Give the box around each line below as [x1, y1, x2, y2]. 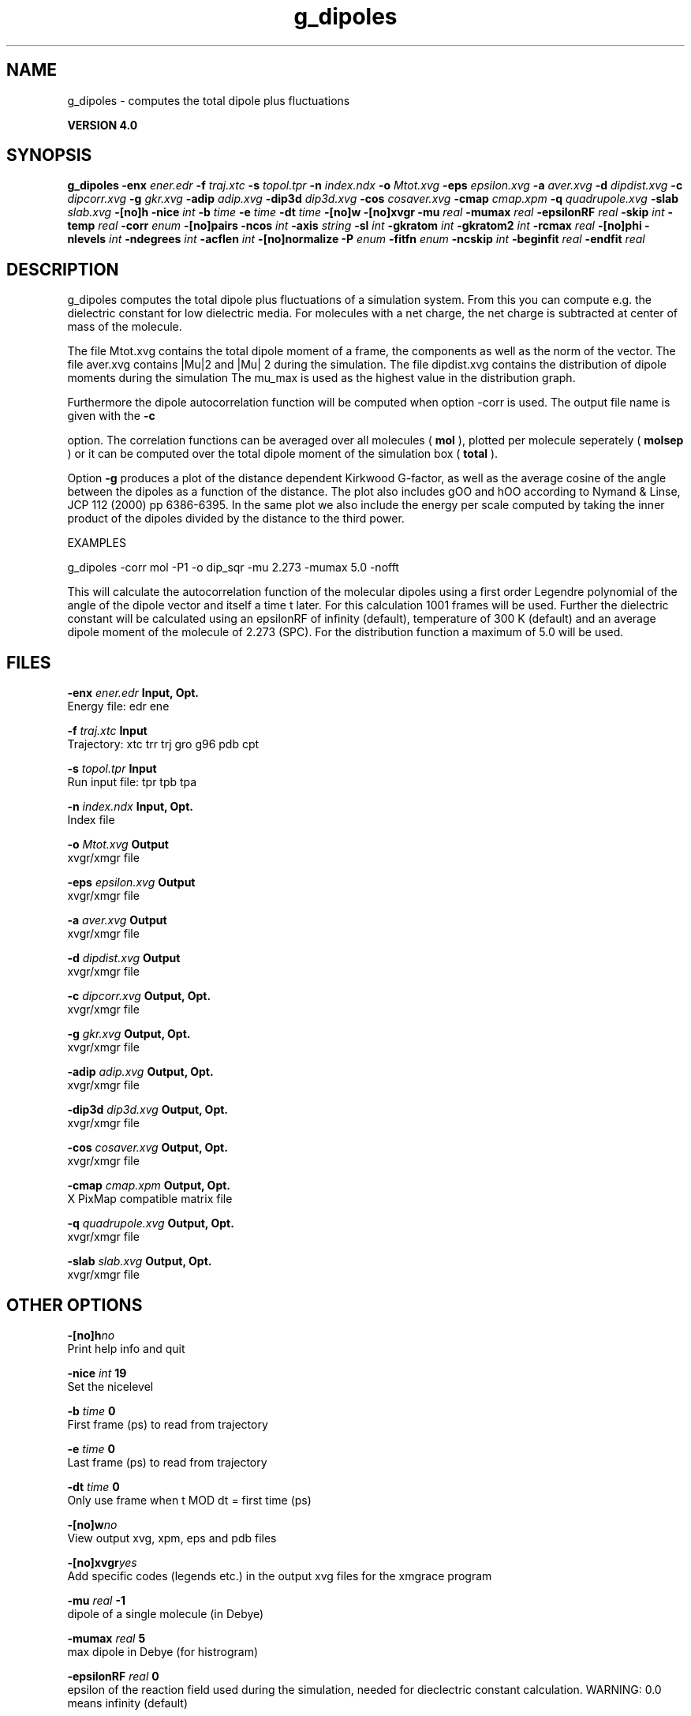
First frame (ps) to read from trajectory [67, 1417, 268, 1431]
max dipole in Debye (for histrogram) [67, 1644, 259, 1658]
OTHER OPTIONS [6, 1294, 143, 1315]
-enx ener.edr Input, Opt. [67, 686, 200, 700]
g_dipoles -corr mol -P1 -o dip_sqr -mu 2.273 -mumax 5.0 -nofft [67, 560, 399, 575]
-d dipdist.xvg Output [67, 951, 181, 965]
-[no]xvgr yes [67, 1555, 137, 1569]
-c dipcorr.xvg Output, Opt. [67, 989, 211, 1003]
